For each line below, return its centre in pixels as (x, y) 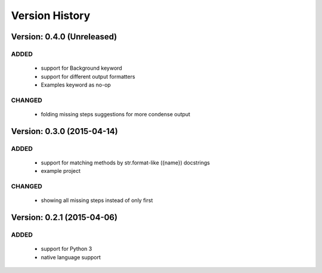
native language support (71, 257)
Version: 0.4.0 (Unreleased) (64, 37)
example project (61, 171)
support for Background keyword (81, 68)
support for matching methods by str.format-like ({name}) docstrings (125, 162)
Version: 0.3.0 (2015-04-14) (65, 131)
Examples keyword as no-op (76, 85)
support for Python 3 (66, 249)
